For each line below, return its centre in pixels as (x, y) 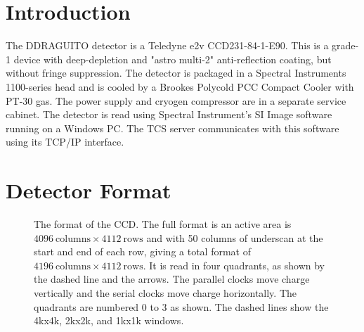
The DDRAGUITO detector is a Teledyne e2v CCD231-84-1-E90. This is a (167, 45)
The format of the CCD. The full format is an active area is (163, 224)
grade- (345, 45)
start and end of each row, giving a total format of (142, 251)
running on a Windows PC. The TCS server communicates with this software (173, 128)
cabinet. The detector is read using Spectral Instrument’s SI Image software (169, 114)
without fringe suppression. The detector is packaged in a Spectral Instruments (176, 73)
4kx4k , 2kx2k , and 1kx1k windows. (109, 320)
